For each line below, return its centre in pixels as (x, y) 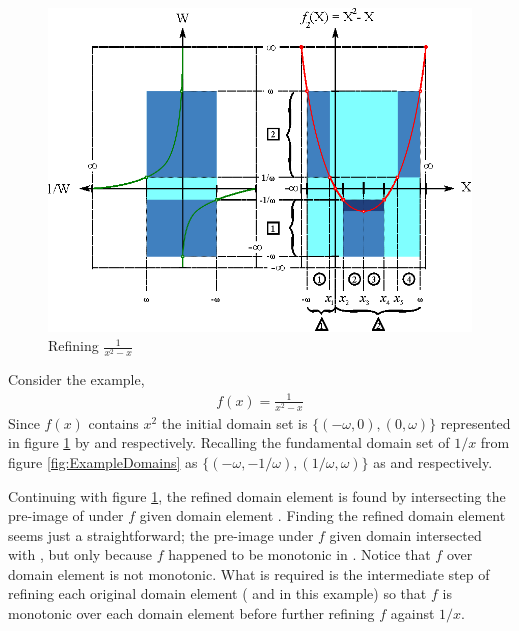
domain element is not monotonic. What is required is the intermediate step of (249, 573)
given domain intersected (405, 534)
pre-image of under (66, 515)
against (412, 613)
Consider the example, (76, 379)
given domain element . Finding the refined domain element (322, 515)
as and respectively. (433, 461)
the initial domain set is (234, 422)
